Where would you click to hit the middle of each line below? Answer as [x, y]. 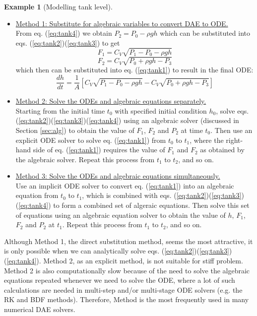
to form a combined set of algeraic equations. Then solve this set [151, 205]
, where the [207, 140]
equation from [37, 195]
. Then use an [231, 130]
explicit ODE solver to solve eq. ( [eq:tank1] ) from [91, 140]
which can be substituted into [205, 33]
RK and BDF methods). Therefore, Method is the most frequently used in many [127, 299]
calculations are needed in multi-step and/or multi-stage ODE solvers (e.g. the [123, 289]
